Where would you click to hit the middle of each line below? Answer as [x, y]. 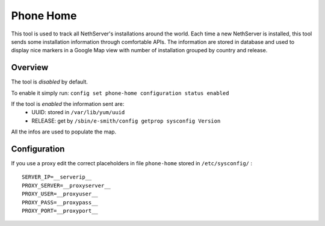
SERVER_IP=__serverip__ [57, 177]
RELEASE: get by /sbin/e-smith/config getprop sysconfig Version [126, 121]
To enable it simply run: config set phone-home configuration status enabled [120, 93]
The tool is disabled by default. [50, 82]
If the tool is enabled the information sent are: [68, 104]
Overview [30, 68]
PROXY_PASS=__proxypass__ [60, 202]
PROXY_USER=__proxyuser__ [60, 194]
